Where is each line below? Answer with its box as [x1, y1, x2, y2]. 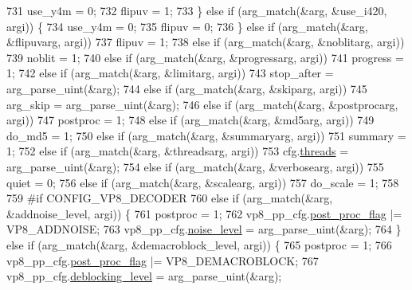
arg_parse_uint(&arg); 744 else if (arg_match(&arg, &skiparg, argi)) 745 [6, 80, 367, 96]
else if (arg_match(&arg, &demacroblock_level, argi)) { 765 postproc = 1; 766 [6, 236, 392, 253]
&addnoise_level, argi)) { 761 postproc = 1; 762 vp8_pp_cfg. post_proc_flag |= [6, 205, 402, 221]
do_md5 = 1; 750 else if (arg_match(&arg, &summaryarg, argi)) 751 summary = [6, 127, 406, 143]
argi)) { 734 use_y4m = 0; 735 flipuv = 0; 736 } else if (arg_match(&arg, [6, 18, 368, 34]
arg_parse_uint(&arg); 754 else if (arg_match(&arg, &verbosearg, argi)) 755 [6, 158, 384, 174]
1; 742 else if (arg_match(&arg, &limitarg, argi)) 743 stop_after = [6, 65, 334, 81]
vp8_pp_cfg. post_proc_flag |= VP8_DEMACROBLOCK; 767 [6, 252, 319, 268]
